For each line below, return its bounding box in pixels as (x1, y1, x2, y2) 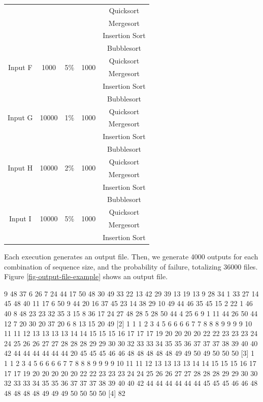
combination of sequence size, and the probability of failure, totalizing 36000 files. (4, 261, 258, 272)
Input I (9, 213, 31, 223)
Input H (8, 162, 33, 173)
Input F (8, 61, 32, 72)
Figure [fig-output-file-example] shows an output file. (4, 271, 168, 282)
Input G (8, 112, 33, 122)
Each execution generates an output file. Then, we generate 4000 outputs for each (4, 251, 258, 262)
